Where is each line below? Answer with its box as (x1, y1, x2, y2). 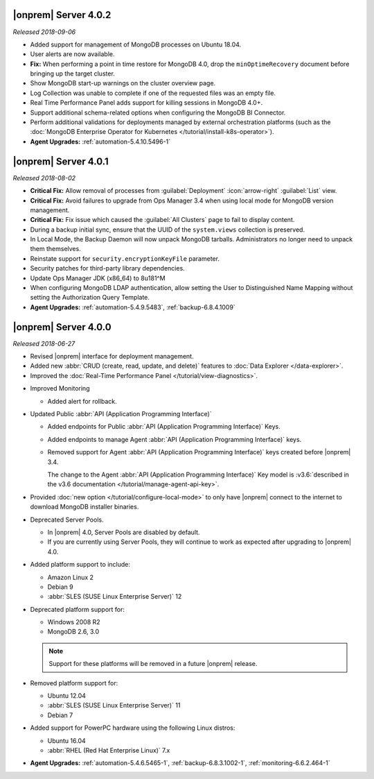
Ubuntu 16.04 (47, 736, 86, 745)
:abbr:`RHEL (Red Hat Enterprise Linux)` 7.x (47, 746, 170, 754)
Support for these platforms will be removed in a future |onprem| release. (48, 660, 258, 668)
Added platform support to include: (30, 560, 131, 569)
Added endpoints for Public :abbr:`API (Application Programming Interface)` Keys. (47, 422, 280, 431)
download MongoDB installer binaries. (30, 503, 139, 511)
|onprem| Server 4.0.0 (12, 321, 112, 333)
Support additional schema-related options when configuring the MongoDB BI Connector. (30, 108, 286, 117)
